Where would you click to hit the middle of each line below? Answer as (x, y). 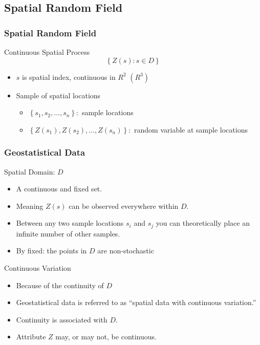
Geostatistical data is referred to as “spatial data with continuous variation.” (136, 302)
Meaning (30, 206)
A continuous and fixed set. (59, 189)
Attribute (31, 337)
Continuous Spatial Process (47, 52)
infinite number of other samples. (68, 233)
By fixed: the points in (51, 251)
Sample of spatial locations (58, 95)
